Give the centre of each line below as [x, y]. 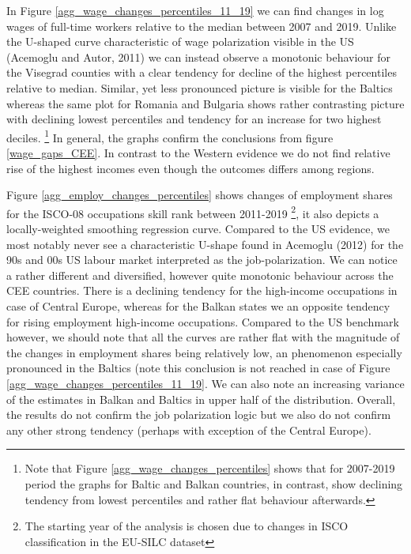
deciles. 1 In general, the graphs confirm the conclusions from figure [170, 136]
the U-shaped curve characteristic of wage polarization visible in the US [180, 41]
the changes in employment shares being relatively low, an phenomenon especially [204, 352]
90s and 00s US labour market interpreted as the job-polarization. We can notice [202, 260]
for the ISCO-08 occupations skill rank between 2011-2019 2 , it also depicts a [193, 212]
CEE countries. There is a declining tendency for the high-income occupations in [202, 290]
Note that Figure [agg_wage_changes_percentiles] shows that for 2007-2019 [210, 468]
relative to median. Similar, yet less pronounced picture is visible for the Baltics [200, 87]
